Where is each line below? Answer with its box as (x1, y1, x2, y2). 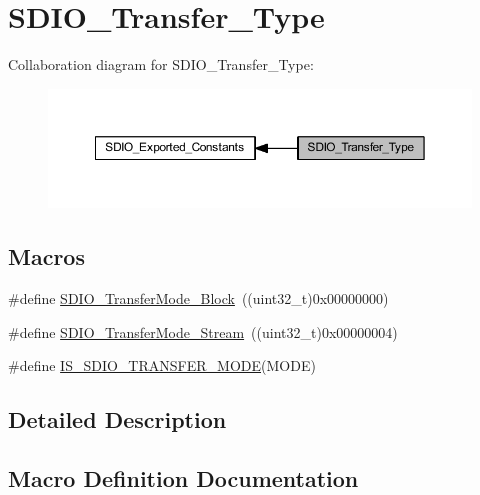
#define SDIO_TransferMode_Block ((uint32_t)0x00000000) (8, 287, 389, 308)
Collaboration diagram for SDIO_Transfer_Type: (8, 54, 314, 75)
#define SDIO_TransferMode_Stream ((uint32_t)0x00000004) (8, 321, 398, 342)
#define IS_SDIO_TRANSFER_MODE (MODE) (8, 355, 316, 376)
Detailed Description (8, 404, 227, 435)
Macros (8, 241, 85, 272)
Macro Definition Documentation (8, 462, 359, 493)
